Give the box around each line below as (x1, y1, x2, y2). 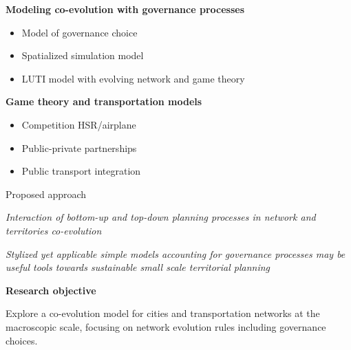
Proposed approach (6, 186, 87, 201)
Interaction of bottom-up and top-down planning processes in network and (6, 210, 316, 224)
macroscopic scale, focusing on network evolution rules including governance (6, 319, 326, 333)
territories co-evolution (6, 223, 102, 237)
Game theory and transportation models (6, 94, 202, 109)
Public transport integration (21, 164, 141, 178)
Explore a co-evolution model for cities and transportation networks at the (6, 306, 320, 320)
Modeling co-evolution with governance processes (6, 2, 244, 16)
